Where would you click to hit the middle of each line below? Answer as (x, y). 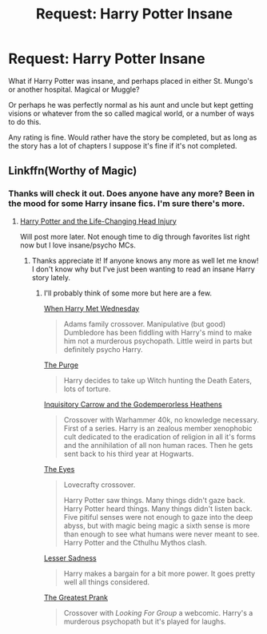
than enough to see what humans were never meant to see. (161, 534)
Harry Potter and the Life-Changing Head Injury (98, 221)
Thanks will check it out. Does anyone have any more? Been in (132, 194)
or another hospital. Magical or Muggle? (74, 89)
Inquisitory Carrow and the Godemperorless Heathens (133, 404)
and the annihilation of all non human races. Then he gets (158, 445)
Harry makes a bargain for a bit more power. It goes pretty (159, 573)
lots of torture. (87, 389)
